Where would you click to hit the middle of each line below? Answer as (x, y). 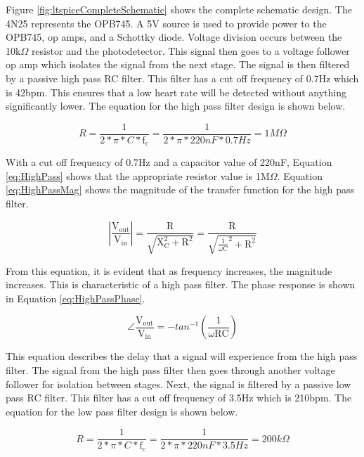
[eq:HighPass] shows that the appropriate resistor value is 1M (138, 175)
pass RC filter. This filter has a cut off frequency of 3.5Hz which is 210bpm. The (179, 398)
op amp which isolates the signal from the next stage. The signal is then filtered (178, 64)
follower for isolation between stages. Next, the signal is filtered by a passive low (178, 384)
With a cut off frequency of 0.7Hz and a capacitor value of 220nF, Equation (169, 162)
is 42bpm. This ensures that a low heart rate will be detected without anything (176, 92)
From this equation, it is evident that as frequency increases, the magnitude (169, 270)
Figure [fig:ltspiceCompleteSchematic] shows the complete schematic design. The (179, 9)
